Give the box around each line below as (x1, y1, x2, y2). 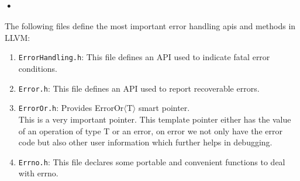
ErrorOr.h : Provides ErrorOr (18, 102, 124, 114)
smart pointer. (138, 102, 190, 114)
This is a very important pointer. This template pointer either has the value (18, 113, 291, 125)
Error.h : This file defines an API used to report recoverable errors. (18, 82, 260, 94)
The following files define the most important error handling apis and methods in (5, 20, 296, 32)
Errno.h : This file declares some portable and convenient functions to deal (18, 155, 285, 168)
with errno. (18, 167, 58, 179)
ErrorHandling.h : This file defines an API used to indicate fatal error (18, 51, 270, 63)
